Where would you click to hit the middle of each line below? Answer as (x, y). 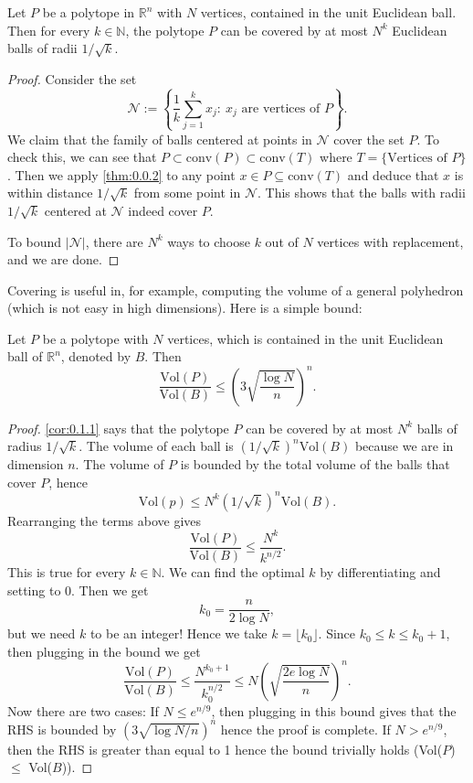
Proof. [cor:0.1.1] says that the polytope (118, 428)
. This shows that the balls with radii (362, 193)
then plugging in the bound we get (104, 651)
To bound (35, 241)
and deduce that (393, 174)
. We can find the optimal (233, 572)
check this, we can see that (82, 157)
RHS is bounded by (62, 729)
